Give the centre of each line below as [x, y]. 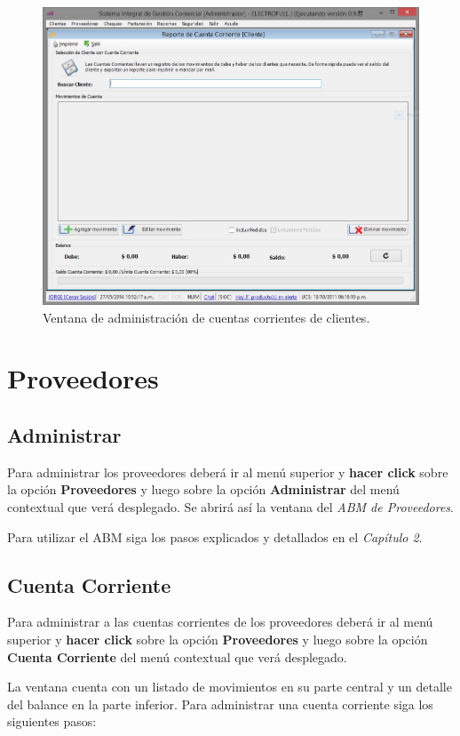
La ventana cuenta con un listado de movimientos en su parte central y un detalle [230, 687]
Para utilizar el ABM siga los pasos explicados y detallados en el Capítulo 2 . [215, 536]
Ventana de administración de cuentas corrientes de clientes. [206, 317]
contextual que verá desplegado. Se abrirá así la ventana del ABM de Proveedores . [231, 507]
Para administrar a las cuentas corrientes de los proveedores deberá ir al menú [220, 622]
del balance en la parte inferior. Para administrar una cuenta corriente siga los [220, 704]
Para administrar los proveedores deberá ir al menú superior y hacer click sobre [228, 472]
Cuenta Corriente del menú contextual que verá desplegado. [177, 656]
